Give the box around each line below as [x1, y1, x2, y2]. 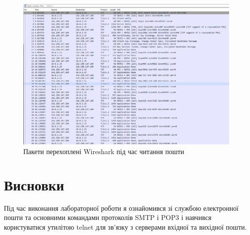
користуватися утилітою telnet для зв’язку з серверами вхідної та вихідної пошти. [4, 221, 247, 232]
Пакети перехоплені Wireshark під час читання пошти [23, 146, 184, 156]
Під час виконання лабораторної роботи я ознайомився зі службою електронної [4, 203, 239, 213]
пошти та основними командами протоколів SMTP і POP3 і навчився [4, 212, 212, 222]
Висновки [4, 174, 65, 194]
